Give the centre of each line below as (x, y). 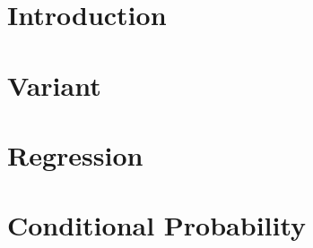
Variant (54, 85)
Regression (75, 154)
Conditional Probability (157, 225)
